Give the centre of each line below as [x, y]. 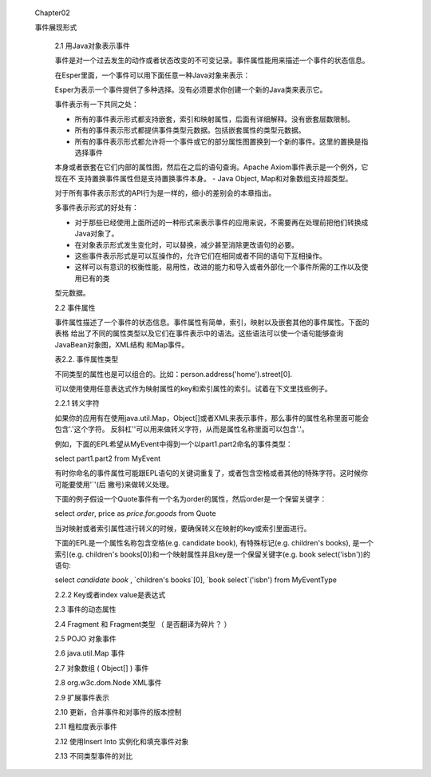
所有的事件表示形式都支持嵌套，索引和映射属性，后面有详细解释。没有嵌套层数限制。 [214, 119]
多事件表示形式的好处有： [97, 208]
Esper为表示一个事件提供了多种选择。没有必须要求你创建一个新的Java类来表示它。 [191, 89]
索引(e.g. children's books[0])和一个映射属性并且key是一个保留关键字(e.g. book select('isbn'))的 [213, 554]
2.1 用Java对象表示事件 [93, 46]
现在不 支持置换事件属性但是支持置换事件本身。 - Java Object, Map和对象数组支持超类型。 [204, 178]
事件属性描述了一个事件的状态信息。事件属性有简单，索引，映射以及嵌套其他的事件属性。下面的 [212, 322]
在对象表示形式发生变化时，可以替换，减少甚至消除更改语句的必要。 [186, 244]
